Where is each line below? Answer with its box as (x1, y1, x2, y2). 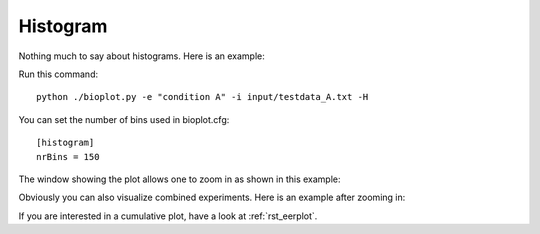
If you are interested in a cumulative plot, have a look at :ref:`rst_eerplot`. (18, 210, 318, 222)
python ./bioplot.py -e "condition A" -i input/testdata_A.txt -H (36, 91, 369, 103)
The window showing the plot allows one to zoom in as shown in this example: (18, 173, 341, 185)
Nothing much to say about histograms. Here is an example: (18, 50, 265, 62)
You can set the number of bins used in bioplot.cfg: (18, 113, 230, 125)
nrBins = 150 (36, 151, 100, 162)
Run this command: (18, 68, 99, 80)
